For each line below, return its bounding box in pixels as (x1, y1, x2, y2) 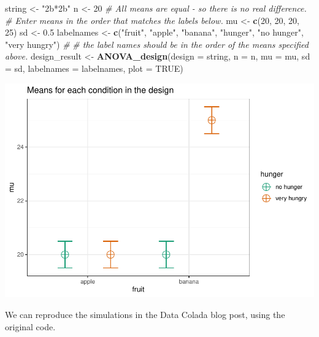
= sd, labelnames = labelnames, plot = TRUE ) (5, 61, 183, 74)
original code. (5, 320, 56, 333)
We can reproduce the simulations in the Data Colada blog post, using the (5, 308, 285, 321)
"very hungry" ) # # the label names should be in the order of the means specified (5, 37, 309, 50)
